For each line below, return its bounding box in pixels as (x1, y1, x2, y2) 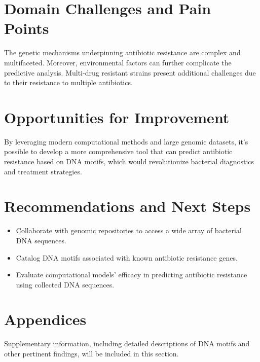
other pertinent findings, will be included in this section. (4, 348, 179, 358)
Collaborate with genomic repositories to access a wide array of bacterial (16, 225, 242, 236)
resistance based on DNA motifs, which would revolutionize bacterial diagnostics (4, 156, 254, 166)
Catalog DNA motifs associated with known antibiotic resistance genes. (16, 252, 238, 263)
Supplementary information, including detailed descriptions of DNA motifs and (4, 338, 250, 349)
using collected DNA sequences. (16, 279, 115, 289)
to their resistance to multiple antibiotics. (4, 77, 133, 88)
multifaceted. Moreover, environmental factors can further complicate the (4, 57, 232, 67)
